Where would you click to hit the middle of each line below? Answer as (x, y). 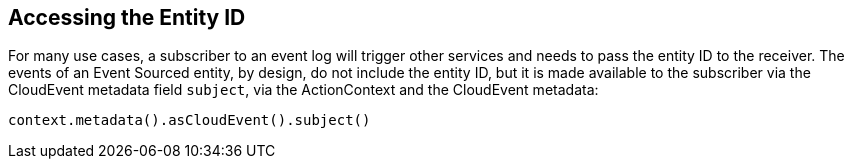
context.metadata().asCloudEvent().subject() (189, 120)
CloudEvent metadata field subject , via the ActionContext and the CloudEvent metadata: (303, 90)
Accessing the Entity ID (127, 17)
